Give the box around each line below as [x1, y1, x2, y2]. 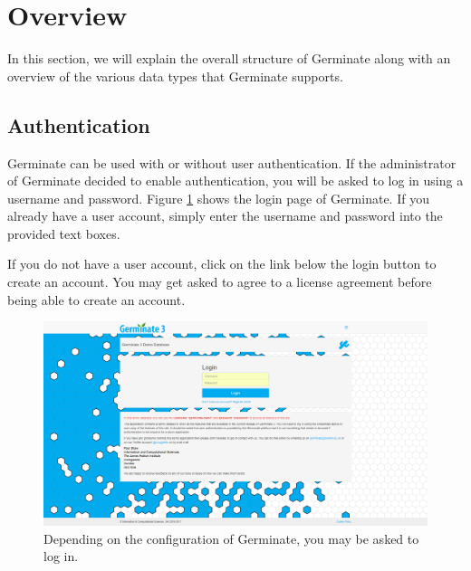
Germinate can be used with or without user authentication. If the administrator [7, 153, 457, 172]
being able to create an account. [7, 290, 186, 309]
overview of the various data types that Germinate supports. [7, 66, 343, 85]
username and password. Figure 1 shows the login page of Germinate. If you [7, 188, 429, 207]
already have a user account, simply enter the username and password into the [7, 206, 443, 225]
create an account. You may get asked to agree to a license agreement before [7, 272, 432, 291]
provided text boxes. [7, 224, 120, 243]
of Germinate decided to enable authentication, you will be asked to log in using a [7, 171, 464, 190]
